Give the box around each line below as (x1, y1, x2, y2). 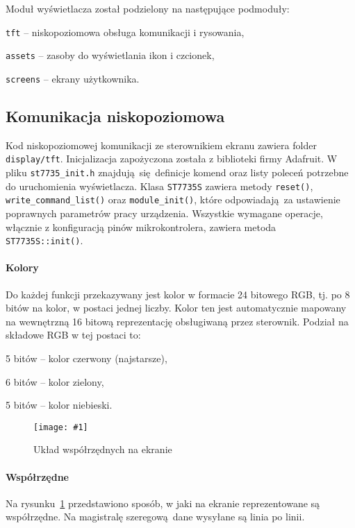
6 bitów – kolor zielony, (6, 374, 104, 389)
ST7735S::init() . (6, 233, 83, 248)
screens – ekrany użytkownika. (6, 71, 140, 85)
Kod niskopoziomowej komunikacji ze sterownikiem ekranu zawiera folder (6, 137, 317, 152)
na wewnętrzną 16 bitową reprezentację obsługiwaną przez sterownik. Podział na (6, 314, 349, 328)
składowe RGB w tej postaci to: (6, 327, 141, 342)
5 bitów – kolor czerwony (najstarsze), (6, 351, 167, 365)
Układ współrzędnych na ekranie (33, 442, 172, 457)
